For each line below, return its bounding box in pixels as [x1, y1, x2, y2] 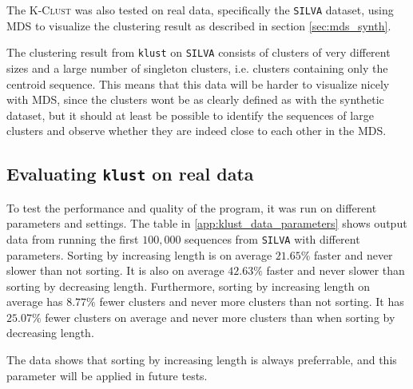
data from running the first [6, 230, 139, 247]
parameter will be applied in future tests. [6, 367, 208, 383]
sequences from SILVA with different [185, 230, 360, 247]
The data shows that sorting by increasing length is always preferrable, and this [6, 351, 397, 368]
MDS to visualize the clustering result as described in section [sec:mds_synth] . [6, 17, 391, 34]
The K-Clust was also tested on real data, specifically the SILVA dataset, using [6, 2, 394, 18]
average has [6, 293, 63, 310]
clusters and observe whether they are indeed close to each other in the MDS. [6, 122, 387, 139]
